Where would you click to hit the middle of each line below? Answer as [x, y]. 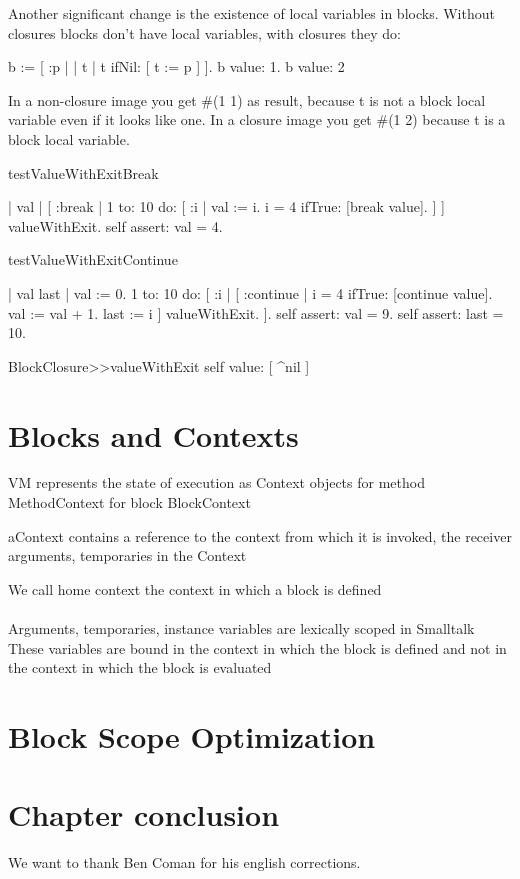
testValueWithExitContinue [93, 259]
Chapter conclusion [144, 814]
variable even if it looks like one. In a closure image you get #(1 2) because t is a [257, 119]
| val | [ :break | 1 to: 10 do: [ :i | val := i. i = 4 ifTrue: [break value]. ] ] [226, 206]
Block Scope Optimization [192, 735]
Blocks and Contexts [153, 434]
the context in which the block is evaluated [140, 667]
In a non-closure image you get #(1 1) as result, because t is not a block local [247, 99]
